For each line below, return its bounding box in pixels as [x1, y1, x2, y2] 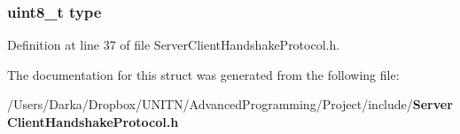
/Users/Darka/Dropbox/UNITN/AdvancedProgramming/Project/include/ [7, 95, 413, 114]
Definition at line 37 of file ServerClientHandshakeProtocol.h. [7, 35, 340, 54]
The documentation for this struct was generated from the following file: [7, 65, 400, 83]
